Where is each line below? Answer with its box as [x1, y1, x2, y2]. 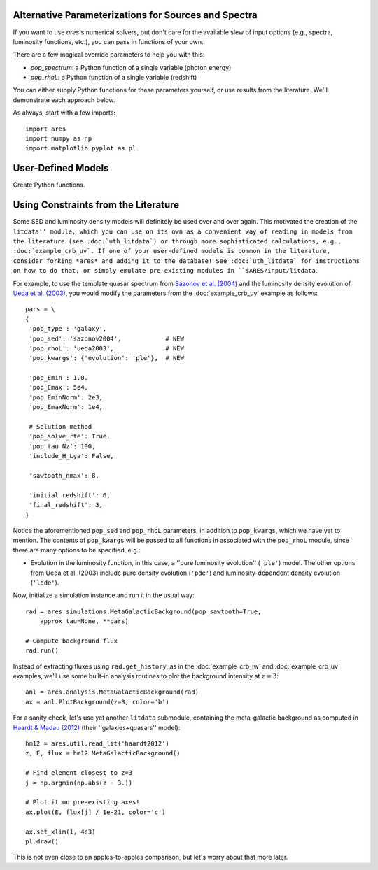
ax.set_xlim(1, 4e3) [25, 827, 96, 836]
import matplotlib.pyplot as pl [25, 144, 136, 152]
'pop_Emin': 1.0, [29, 374, 89, 382]
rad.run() [25, 647, 59, 655]
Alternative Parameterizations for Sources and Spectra [13, 9, 258, 21]
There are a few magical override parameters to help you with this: [13, 50, 205, 59]
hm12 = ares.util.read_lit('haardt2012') [25, 739, 169, 748]
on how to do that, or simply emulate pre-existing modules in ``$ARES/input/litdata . [13, 266, 318, 275]
